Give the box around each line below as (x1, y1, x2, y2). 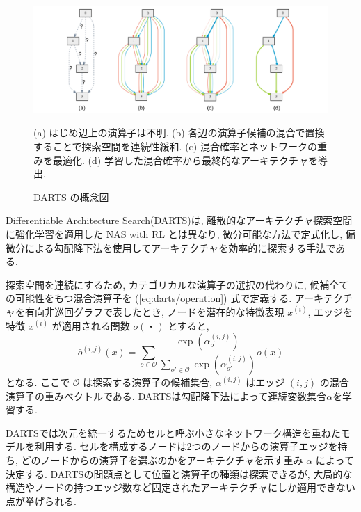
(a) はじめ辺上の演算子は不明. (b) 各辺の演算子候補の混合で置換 (33, 125, 325, 140)
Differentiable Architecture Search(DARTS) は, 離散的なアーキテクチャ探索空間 (6, 213, 353, 227)
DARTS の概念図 (33, 189, 109, 204)
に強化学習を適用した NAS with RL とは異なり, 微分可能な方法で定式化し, (6, 227, 343, 241)
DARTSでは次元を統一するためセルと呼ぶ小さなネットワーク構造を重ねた (6, 425, 341, 440)
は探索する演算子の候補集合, (83, 375, 213, 390)
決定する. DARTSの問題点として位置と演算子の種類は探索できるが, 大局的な (6, 466, 353, 481)
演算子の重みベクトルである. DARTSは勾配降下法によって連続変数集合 (6, 388, 327, 403)
